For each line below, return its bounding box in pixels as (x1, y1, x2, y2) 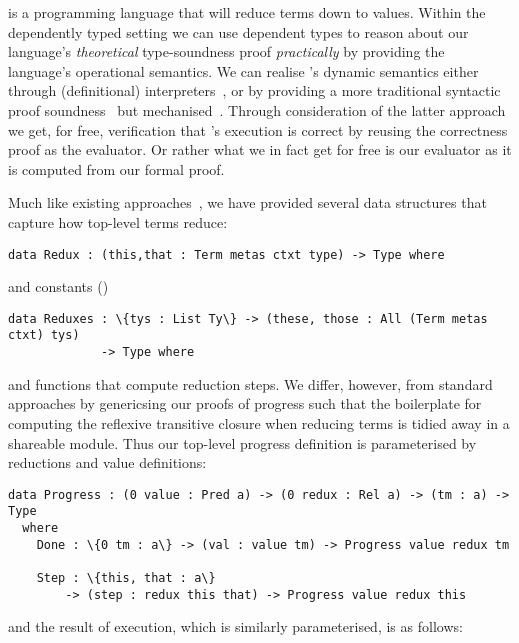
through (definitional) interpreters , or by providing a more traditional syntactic (8, 80, 501, 101)
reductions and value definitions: (8, 452, 207, 473)
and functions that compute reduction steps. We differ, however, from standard (8, 373, 493, 394)
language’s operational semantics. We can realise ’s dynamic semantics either (8, 60, 479, 81)
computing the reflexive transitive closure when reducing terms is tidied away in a (8, 412, 510, 433)
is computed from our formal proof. (8, 158, 225, 179)
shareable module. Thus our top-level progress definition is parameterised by (8, 432, 477, 453)
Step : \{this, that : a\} (36, 571, 216, 585)
